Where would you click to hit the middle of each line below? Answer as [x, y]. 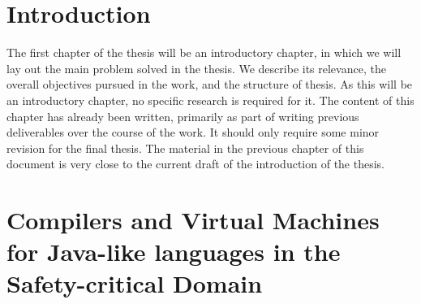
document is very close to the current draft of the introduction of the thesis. [196, 164]
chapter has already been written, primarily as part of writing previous [183, 116]
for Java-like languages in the [174, 252]
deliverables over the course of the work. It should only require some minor [193, 132]
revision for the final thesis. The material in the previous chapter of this [185, 148]
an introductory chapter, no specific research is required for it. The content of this [210, 100]
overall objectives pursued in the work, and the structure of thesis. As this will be [210, 84]
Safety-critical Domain [135, 283]
